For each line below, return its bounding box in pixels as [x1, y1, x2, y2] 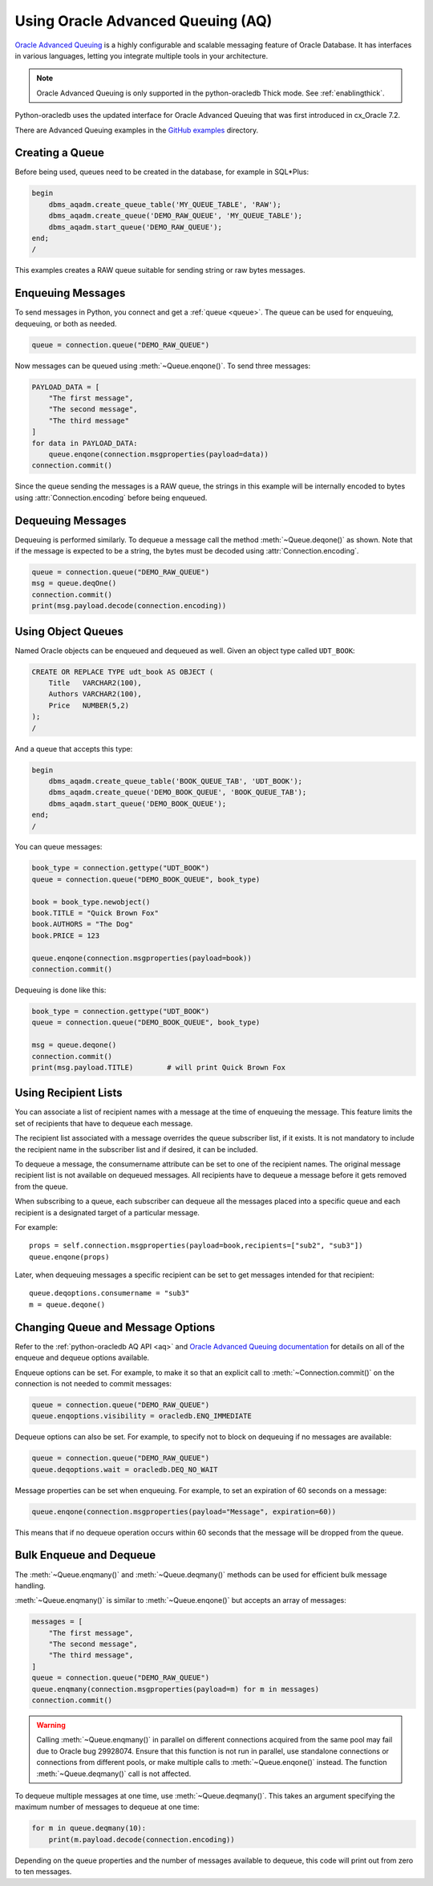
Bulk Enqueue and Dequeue [14, 1548, 156, 1562]
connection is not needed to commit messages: [14, 1378, 172, 1388]
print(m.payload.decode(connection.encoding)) [48, 1835, 236, 1844]
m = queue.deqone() [29, 1300, 106, 1309]
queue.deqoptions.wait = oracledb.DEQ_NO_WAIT [31, 1465, 218, 1474]
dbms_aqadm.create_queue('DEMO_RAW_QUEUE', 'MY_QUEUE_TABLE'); [48, 211, 303, 221]
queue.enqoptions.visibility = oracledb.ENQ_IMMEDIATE [31, 1412, 252, 1421]
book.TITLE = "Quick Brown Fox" [31, 909, 160, 918]
